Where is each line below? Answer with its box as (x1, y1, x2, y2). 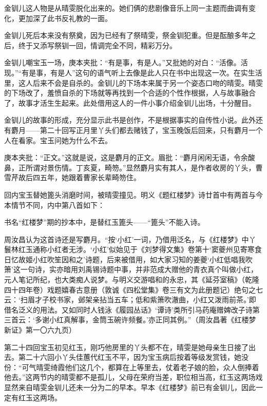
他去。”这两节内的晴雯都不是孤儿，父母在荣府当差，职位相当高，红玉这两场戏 (4, 372, 263, 382)
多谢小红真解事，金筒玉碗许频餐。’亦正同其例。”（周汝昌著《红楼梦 (34, 314, 256, 325)
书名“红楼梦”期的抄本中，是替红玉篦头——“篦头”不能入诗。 (4, 217, 205, 227)
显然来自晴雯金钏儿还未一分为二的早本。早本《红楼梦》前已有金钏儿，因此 (4, 382, 256, 392)
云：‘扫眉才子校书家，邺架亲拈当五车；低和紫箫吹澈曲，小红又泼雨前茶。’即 (4, 294, 256, 305)
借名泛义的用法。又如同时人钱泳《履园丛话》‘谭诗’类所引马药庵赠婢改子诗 (4, 304, 253, 315)
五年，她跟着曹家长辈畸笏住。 (40, 172, 141, 183)
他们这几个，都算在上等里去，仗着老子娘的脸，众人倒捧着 (65, 361, 259, 372)
